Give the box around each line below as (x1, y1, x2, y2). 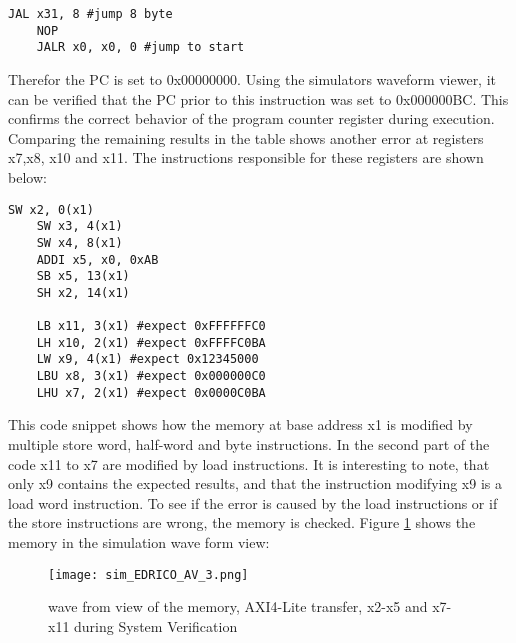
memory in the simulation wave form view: (8, 531, 270, 552)
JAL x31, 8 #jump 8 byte (8, 7, 173, 21)
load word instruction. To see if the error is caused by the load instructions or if (8, 492, 498, 513)
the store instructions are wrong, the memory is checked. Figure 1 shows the (8, 512, 476, 533)
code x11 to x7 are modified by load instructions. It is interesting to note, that (8, 453, 490, 474)
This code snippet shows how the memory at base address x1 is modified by (8, 414, 473, 435)
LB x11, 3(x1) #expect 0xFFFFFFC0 (36, 319, 266, 334)
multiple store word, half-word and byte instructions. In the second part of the (8, 434, 490, 454)
